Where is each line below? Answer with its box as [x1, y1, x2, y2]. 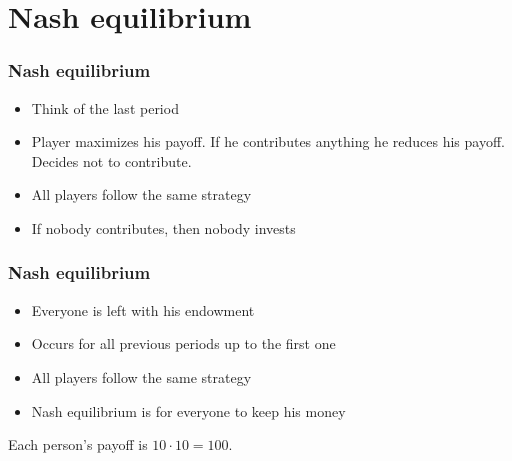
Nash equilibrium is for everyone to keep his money [31, 400, 346, 421]
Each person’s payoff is [8, 434, 148, 455]
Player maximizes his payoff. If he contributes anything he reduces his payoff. [31, 131, 505, 152]
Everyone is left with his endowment [31, 299, 255, 320]
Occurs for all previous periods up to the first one [31, 333, 336, 354]
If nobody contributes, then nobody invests [31, 217, 296, 238]
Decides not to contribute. [31, 150, 192, 171]
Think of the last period [31, 97, 179, 118]
